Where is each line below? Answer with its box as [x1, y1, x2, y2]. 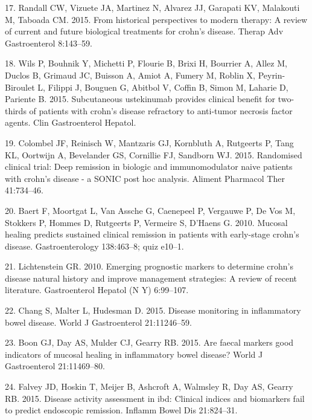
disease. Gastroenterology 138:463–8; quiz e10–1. [5, 239, 184, 252]
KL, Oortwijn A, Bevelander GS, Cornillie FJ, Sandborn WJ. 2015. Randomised [5, 148, 302, 161]
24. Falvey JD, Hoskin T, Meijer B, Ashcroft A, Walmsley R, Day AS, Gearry [5, 380, 293, 393]
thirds [5, 104, 27, 117]
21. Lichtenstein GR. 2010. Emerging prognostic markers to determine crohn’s [5, 260, 293, 273]
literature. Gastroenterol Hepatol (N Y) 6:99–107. [5, 283, 189, 296]
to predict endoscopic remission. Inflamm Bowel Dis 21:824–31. [5, 404, 238, 416]
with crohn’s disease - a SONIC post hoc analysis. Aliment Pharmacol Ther [5, 172, 285, 184]
